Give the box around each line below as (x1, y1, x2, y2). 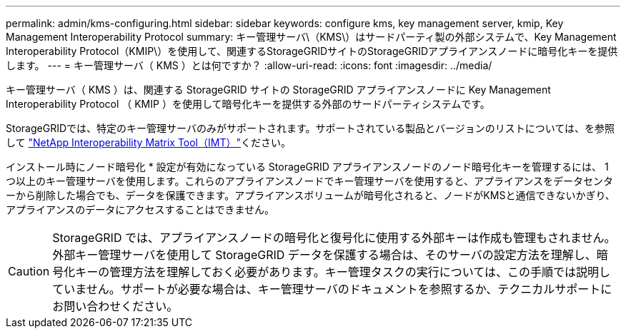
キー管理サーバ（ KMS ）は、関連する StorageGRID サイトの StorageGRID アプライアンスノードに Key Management (6, 83, 551, 96)
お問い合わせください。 (52, 299, 179, 313)
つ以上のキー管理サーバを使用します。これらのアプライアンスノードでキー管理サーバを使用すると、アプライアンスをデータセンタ (6, 175, 614, 187)
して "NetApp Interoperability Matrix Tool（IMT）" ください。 (6, 136, 291, 148)
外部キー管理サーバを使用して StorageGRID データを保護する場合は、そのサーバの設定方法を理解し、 (52, 248, 597, 262)
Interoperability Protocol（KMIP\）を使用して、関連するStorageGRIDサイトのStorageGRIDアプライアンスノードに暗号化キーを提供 (6, 45, 618, 57)
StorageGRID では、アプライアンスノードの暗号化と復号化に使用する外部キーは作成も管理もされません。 (52, 231, 616, 245)
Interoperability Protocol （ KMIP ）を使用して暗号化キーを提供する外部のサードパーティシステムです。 (6, 98, 490, 110)
